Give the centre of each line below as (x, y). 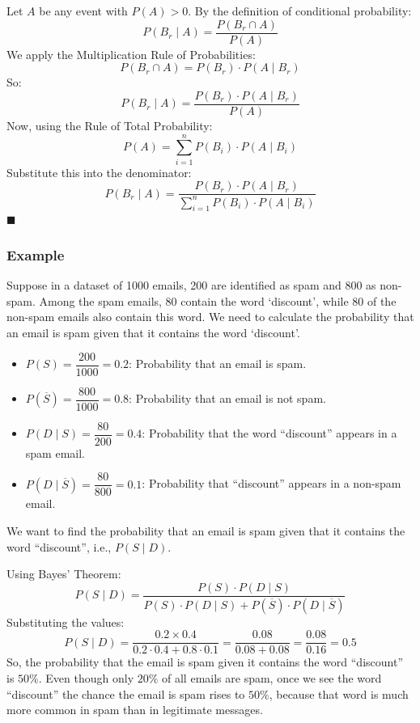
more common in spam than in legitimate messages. (135, 710)
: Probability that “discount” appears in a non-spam (272, 483)
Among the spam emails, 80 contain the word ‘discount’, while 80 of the (218, 300)
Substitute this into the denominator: (99, 172)
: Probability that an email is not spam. (227, 398)
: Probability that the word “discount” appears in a (269, 433)
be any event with (83, 11)
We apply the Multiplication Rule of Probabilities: (131, 54)
